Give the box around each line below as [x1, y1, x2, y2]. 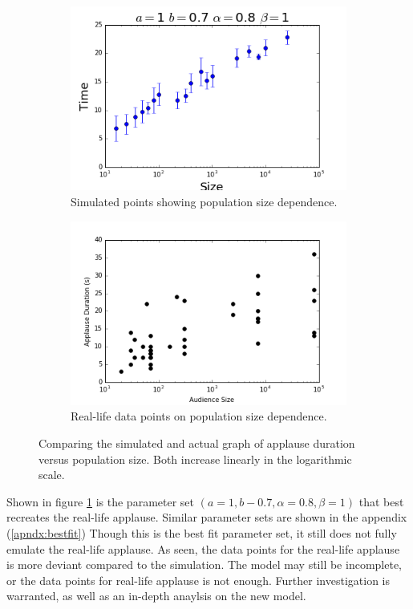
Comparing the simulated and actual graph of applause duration [38, 435, 355, 452]
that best [358, 493, 404, 510]
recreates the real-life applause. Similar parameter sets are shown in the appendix [6, 509, 407, 526]
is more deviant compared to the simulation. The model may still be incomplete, [6, 556, 402, 573]
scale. [38, 466, 65, 483]
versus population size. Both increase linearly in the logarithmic [38, 450, 352, 467]
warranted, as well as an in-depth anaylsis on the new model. [6, 587, 306, 604]
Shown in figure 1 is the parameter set [6, 493, 194, 510]
